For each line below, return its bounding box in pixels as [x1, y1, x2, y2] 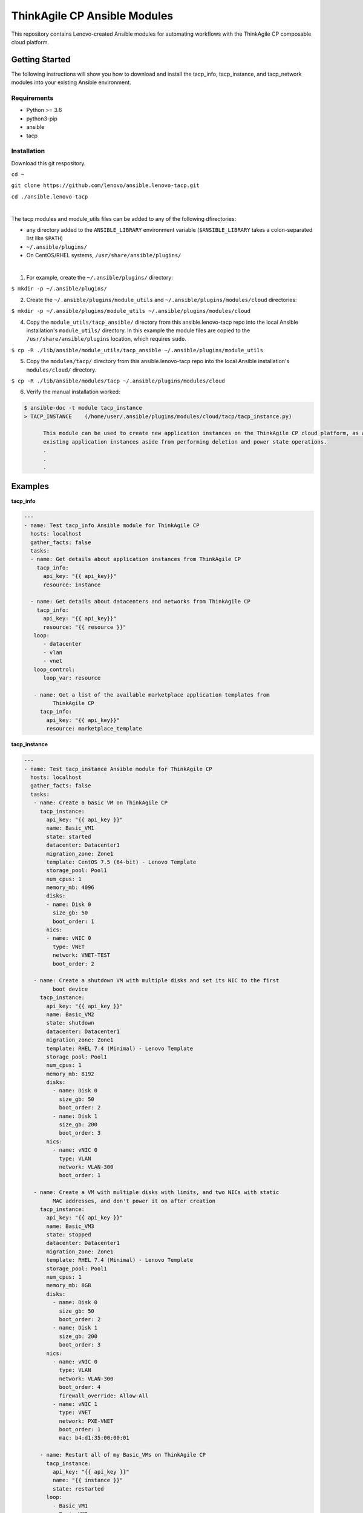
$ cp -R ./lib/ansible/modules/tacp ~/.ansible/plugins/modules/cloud [11, 377, 225, 384]
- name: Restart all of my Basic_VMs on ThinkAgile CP [39, 1451, 206, 1459]
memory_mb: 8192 [46, 1070, 95, 1077]
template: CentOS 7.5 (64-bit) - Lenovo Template [46, 858, 197, 865]
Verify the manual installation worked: [26, 388, 120, 396]
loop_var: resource [43, 674, 101, 681]
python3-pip [26, 115, 57, 122]
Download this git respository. [11, 159, 86, 166]
